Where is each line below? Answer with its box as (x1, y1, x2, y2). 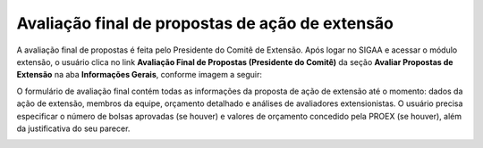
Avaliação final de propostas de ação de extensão (16, 13, 394, 33)
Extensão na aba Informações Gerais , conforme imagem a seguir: (16, 70, 263, 80)
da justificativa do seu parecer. (16, 123, 131, 134)
